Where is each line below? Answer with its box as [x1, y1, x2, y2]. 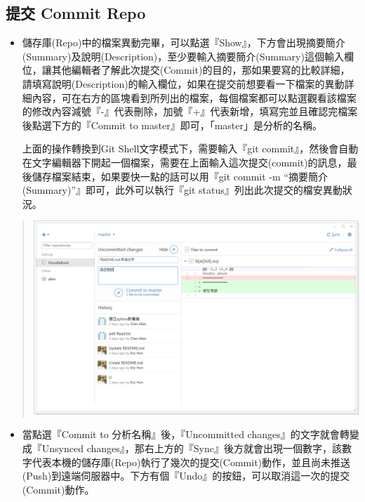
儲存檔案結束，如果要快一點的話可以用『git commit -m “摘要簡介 [32, 169, 328, 183]
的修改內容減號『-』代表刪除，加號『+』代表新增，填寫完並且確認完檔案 [22, 104, 358, 119]
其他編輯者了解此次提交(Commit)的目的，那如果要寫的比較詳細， [51, 62, 350, 77]
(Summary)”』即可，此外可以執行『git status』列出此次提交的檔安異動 [22, 183, 343, 197]
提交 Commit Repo [6, 2, 146, 24]
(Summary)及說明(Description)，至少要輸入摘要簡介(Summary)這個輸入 [22, 48, 344, 63]
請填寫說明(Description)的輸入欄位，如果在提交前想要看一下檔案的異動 [22, 76, 345, 91]
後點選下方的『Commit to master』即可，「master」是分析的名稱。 [22, 117, 322, 132]
